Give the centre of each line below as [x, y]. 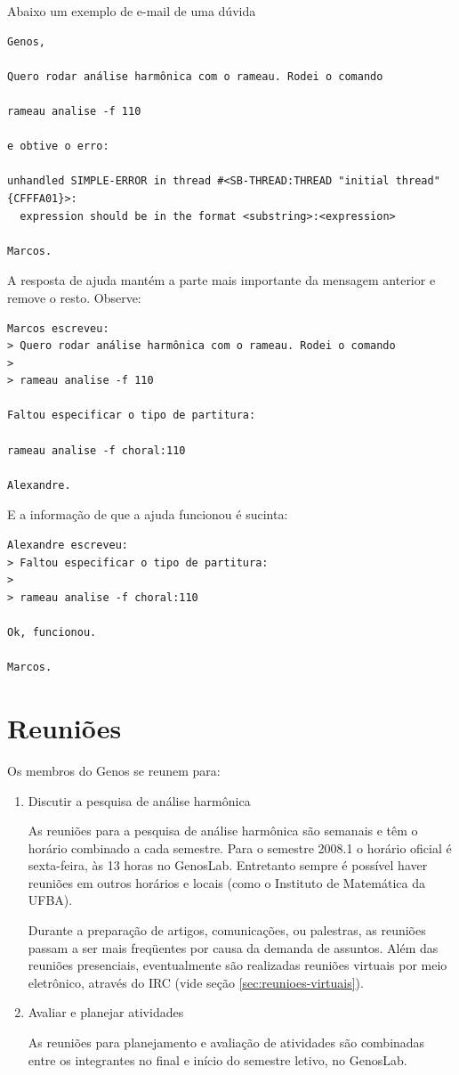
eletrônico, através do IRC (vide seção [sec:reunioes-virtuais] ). [196, 982]
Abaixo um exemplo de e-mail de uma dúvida [132, 11]
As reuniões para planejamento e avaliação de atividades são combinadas [226, 1042]
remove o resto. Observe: [74, 297]
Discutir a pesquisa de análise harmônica [139, 800]
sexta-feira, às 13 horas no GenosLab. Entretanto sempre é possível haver [228, 865]
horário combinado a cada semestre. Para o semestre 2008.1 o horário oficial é [240, 847]
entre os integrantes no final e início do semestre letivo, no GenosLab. [217, 1059]
